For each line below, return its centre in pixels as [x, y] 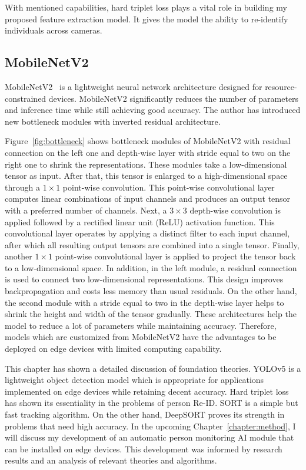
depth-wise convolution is [235, 210]
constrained [26, 98]
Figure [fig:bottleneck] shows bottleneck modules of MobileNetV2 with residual [148, 141]
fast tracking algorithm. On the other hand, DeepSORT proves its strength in [145, 414]
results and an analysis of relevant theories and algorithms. [111, 460]
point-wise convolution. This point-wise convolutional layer [169, 187]
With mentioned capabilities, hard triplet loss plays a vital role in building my [146, 7]
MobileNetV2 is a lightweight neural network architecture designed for [134, 86]
